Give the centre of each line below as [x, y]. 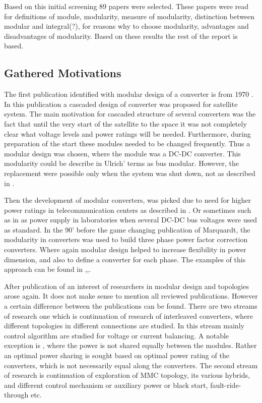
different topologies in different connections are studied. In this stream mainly [124, 326]
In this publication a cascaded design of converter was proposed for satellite [121, 104]
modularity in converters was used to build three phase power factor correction [126, 239]
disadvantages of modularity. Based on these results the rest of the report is [121, 36]
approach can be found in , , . [48, 269]
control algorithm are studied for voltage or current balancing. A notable [117, 335]
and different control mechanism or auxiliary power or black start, [106, 385]
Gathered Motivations [63, 73]
